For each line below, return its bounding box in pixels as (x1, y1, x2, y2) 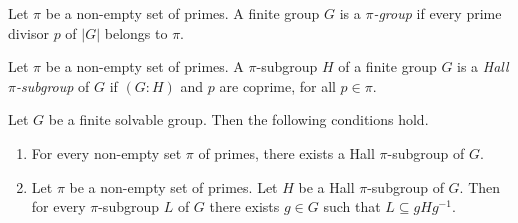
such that (323, 196, 381, 217)
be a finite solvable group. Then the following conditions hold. (48, 109, 429, 130)
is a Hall (457, 56, 509, 77)
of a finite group (338, 56, 437, 77)
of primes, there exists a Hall (198, 142, 375, 163)
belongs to (104, 22, 168, 43)
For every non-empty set (31, 142, 182, 163)
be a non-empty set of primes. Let (69, 176, 278, 197)
